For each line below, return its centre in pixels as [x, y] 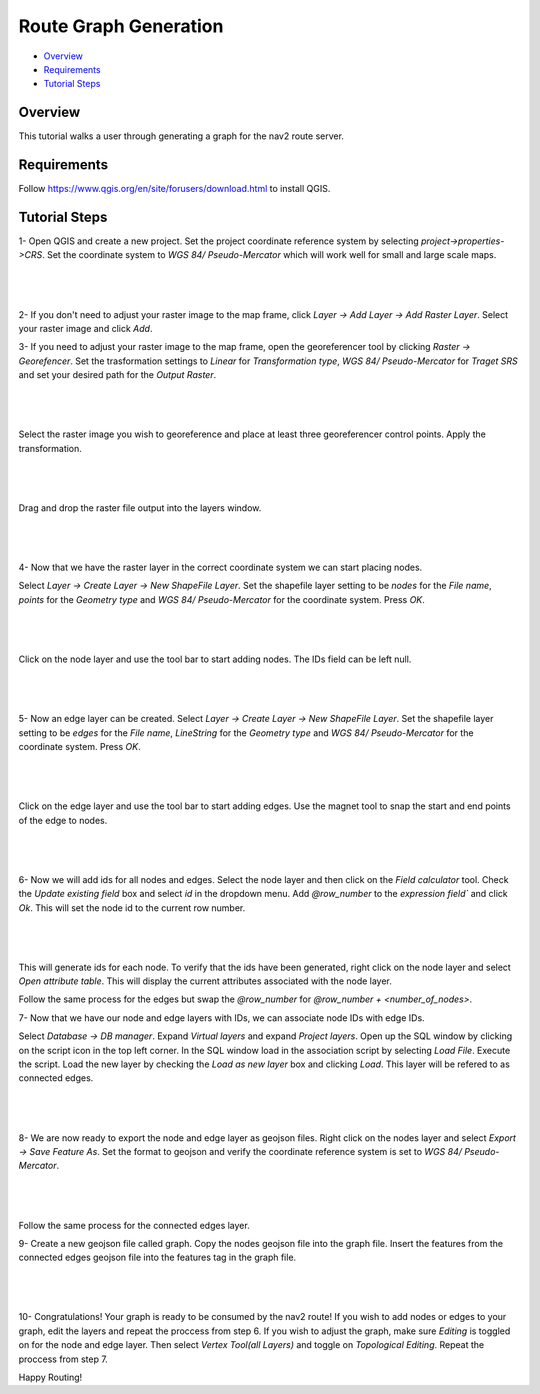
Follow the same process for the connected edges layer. [134, 1225]
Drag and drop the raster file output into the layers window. [140, 507]
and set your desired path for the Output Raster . [117, 375]
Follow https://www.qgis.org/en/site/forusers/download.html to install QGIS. [174, 189]
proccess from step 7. [63, 1359]
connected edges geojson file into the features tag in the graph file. [157, 1257]
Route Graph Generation [121, 26]
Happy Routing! [50, 1377]
